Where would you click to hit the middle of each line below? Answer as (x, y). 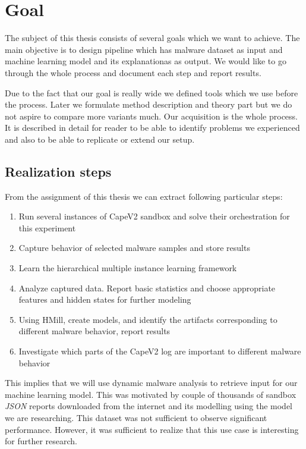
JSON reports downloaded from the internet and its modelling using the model (149, 406)
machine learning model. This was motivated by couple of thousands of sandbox (151, 394)
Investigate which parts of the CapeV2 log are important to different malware (160, 351)
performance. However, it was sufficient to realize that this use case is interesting (152, 429)
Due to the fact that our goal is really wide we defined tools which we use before (152, 92)
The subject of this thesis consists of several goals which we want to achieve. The (152, 38)
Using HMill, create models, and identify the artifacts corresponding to (148, 319)
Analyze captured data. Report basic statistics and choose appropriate (147, 288)
